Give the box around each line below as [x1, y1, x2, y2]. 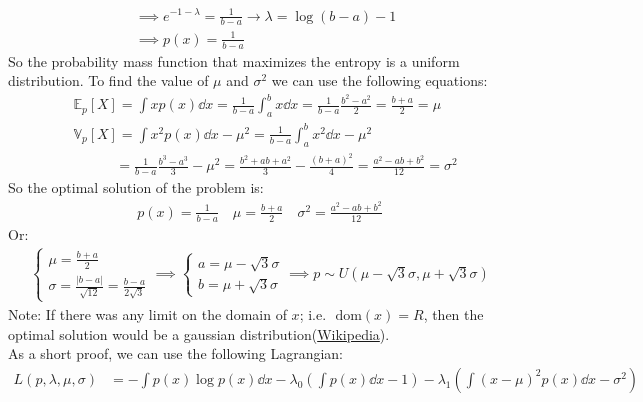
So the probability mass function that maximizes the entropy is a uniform [8, 50, 460, 71]
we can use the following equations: [271, 70, 488, 91]
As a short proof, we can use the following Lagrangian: [8, 343, 343, 364]
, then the [423, 304, 484, 324]
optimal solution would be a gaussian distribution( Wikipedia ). [8, 323, 390, 344]
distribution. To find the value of [8, 70, 209, 91]
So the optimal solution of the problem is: [8, 177, 264, 198]
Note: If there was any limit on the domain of [8, 304, 287, 324]
